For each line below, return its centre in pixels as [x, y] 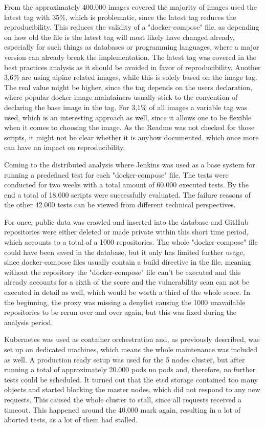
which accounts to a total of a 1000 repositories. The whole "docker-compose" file [131, 242]
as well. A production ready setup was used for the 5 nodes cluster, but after [125, 359]
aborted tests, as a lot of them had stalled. [71, 420]
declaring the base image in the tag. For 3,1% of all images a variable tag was [126, 107]
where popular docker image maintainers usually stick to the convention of [121, 97]
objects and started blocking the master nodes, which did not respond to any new [132, 389]
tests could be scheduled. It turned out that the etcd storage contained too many [131, 379]
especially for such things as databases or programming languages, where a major [132, 47]
